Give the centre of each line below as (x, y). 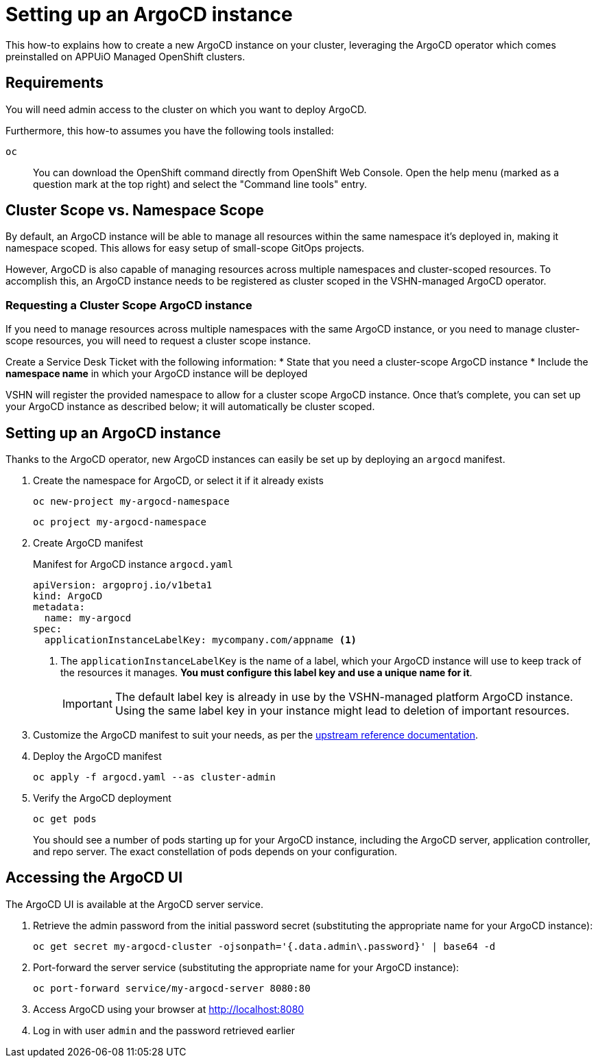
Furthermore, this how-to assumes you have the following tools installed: (170, 130)
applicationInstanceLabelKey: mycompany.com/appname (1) (201, 640)
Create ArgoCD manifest (88, 543)
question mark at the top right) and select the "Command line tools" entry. (200, 184)
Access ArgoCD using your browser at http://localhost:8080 (169, 1009)
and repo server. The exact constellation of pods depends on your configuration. (215, 852)
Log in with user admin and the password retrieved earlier (164, 1030)
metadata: (59, 607)
